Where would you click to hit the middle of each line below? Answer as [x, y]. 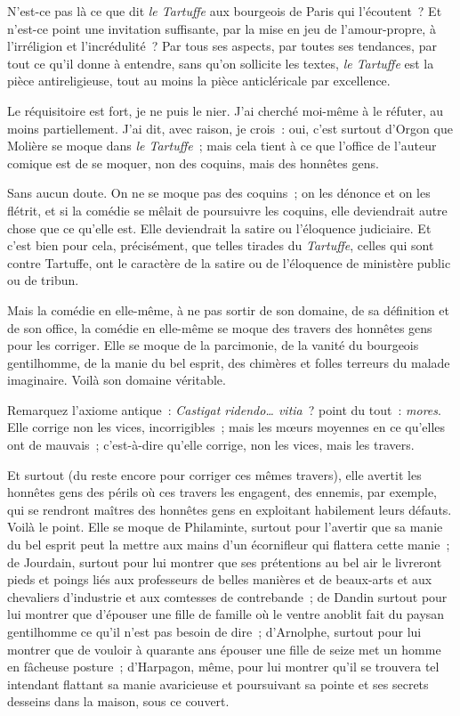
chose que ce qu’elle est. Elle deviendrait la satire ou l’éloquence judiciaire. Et [219, 228]
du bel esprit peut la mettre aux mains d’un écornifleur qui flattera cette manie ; [229, 545]
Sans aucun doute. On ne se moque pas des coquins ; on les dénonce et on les [219, 193]
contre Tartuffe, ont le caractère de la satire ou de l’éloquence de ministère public [229, 262]
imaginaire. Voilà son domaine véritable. [117, 380]
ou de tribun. [43, 280]
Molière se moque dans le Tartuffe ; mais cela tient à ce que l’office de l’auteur [222, 146]
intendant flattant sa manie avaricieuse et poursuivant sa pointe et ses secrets [218, 683]
